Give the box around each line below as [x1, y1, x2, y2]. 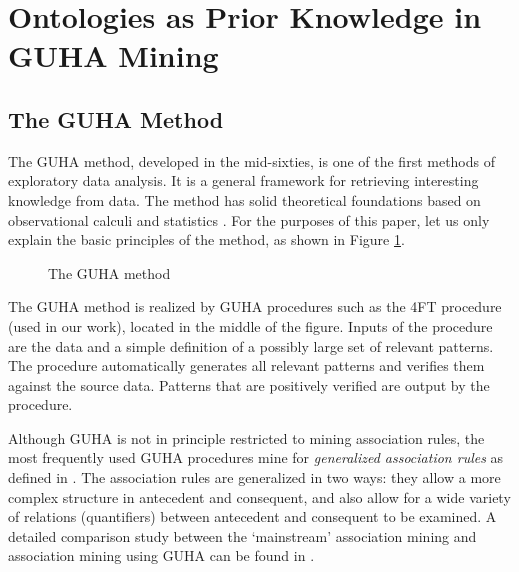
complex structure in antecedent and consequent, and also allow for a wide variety [8, 486, 511, 507]
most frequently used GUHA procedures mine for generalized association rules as [8, 447, 504, 468]
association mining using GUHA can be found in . [8, 545, 315, 566]
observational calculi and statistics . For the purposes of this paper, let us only [8, 209, 490, 230]
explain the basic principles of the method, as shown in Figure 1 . [8, 229, 405, 250]
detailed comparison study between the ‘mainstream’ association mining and [8, 525, 477, 546]
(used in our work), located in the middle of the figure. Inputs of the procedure [8, 315, 493, 336]
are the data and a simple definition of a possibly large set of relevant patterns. [8, 335, 494, 356]
